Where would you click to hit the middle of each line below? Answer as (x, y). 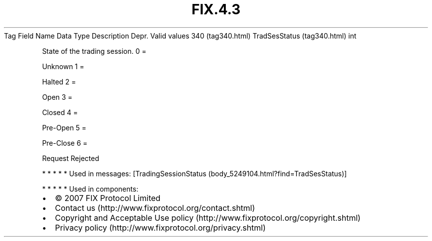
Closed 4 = (60, 112)
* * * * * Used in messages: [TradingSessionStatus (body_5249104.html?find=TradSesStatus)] (195, 173)
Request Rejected (71, 158)
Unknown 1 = (63, 66)
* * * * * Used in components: (90, 189)
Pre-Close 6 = (65, 143)
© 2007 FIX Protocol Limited (108, 198)
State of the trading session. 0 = (94, 51)
